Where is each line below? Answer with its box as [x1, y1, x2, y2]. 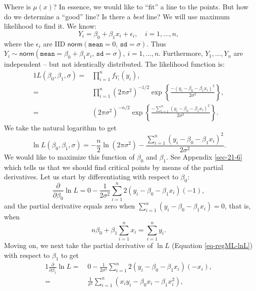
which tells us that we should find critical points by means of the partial [4, 162, 223, 172]
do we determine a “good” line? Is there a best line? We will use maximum [4, 11, 230, 21]
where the [4, 38, 34, 48]
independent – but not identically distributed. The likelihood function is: [4, 59, 225, 69]
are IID [43, 38, 65, 48]
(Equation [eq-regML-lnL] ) [172, 240, 253, 250]
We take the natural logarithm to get [4, 122, 117, 132]
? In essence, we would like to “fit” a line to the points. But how [53, 1, 249, 11]
